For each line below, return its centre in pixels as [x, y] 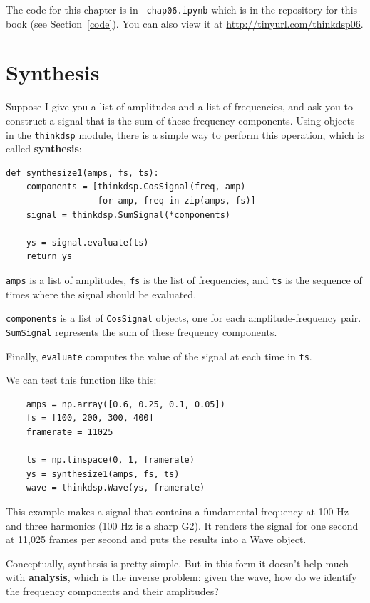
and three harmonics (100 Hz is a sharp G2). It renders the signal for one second [182, 525]
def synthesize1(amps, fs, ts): [82, 173]
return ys [49, 257]
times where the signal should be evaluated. [101, 294]
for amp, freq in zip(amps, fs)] [176, 201]
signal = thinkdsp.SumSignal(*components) [128, 215]
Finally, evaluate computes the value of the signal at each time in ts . [159, 356]
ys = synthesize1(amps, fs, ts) [103, 474]
